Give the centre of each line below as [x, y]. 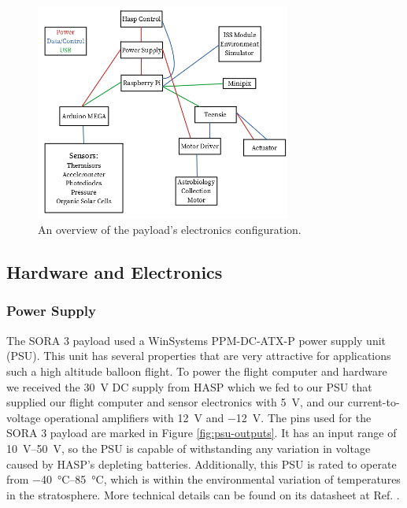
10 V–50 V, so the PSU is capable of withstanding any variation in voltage [189, 448]
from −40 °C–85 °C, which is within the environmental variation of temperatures [203, 479]
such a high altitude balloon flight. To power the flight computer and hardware [197, 371]
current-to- [374, 402]
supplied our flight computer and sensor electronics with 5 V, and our [176, 402]
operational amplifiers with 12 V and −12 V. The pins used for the [208, 417]
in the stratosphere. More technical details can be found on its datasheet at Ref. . [203, 494]
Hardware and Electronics [115, 272]
